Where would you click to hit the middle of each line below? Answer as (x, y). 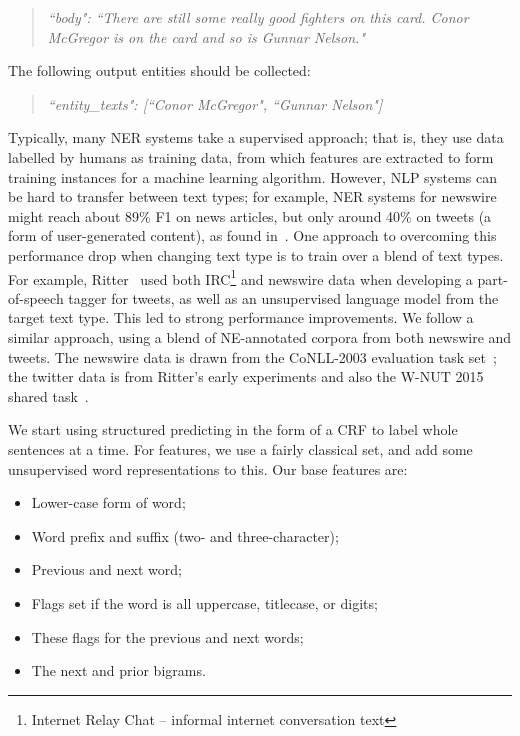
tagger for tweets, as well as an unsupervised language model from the (283, 297)
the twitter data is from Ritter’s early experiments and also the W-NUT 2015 (246, 376)
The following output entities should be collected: (159, 70)
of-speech (36, 297)
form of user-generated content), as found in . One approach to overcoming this (252, 235)
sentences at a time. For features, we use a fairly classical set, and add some (240, 448)
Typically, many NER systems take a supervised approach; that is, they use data (256, 137)
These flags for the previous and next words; (167, 636)
